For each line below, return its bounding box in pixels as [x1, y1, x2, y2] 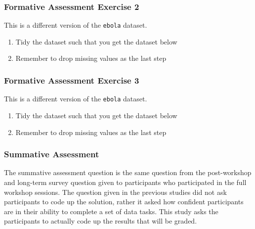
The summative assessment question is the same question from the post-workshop [4, 167, 252, 178]
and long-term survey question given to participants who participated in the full [4, 177, 247, 187]
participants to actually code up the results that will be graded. [4, 216, 197, 226]
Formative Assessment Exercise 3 [4, 74, 139, 86]
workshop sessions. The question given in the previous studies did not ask [4, 186, 227, 197]
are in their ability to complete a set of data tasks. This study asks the [4, 206, 218, 216]
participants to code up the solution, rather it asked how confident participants [4, 196, 244, 207]
